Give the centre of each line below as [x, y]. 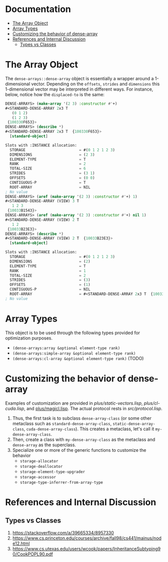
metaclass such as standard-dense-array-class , [62, 423]
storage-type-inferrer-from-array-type [61, 482]
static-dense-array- [134, 424]
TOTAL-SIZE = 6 [48, 169]
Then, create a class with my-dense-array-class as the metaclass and [84, 439]
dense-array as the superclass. [44, 445]
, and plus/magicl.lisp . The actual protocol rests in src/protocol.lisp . [93, 408]
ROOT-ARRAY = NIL [50, 187]
